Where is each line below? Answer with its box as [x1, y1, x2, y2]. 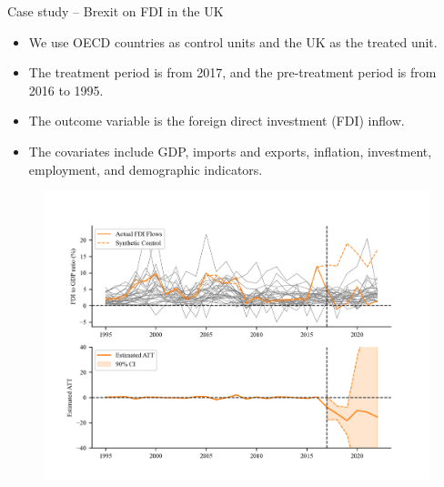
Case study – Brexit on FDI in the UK [7, 2, 224, 20]
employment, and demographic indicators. [28, 159, 263, 178]
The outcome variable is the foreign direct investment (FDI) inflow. [28, 111, 405, 130]
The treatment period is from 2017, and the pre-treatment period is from [28, 63, 437, 82]
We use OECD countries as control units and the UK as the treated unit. [28, 32, 438, 51]
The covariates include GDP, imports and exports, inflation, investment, [28, 141, 432, 160]
